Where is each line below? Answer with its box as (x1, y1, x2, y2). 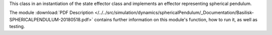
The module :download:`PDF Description (9, 10, 94, 16)
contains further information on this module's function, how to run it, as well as (94, 16, 258, 22)
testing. (9, 24, 25, 30)
